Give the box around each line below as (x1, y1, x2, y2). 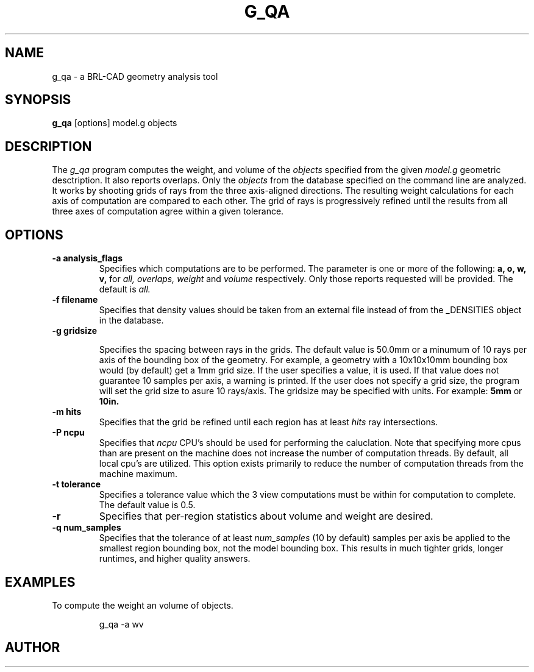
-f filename (52, 294, 98, 305)
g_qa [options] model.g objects (52, 118, 177, 129)
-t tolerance (52, 479, 101, 490)
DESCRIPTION (5, 138, 92, 154)
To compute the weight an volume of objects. (52, 599, 233, 610)
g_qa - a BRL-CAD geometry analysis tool (52, 71, 218, 82)
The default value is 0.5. (99, 500, 196, 511)
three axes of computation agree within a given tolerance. (52, 206, 284, 217)
